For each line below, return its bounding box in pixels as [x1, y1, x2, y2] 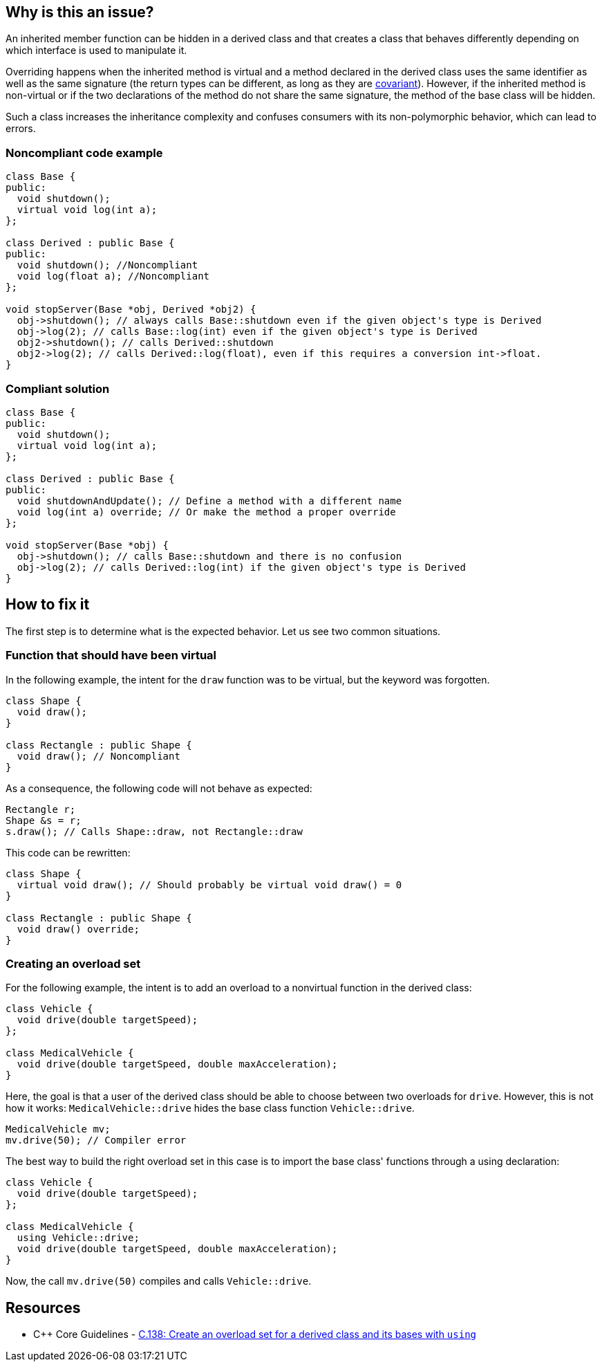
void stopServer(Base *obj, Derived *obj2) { [6, 304, 256, 315]
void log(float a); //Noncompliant [17, 270, 210, 282]
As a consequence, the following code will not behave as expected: [6, 782, 312, 794]
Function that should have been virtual [6, 648, 217, 663]
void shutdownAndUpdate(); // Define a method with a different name [17, 495, 402, 506]
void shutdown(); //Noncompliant [17, 259, 198, 271]
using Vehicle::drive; [17, 1232, 140, 1244]
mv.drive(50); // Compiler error [6, 1135, 187, 1146]
